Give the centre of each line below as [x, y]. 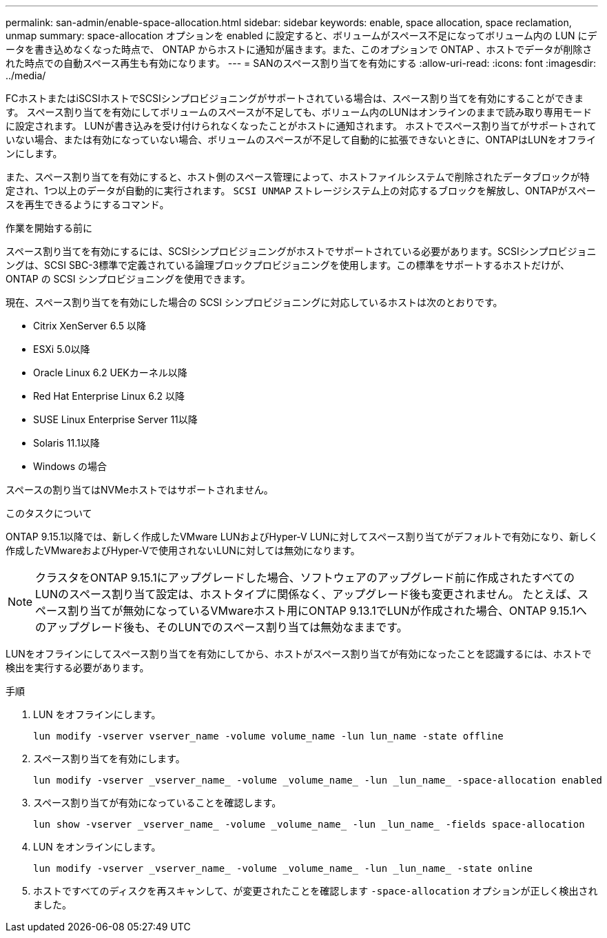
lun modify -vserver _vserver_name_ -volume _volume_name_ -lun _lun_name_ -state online [283, 868]
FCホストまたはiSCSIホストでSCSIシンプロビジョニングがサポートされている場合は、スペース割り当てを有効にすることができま [295, 98]
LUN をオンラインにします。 [97, 847]
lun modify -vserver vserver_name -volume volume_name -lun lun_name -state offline [268, 736]
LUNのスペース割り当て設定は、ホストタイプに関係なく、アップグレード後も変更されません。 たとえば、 [307, 594]
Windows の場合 [70, 466]
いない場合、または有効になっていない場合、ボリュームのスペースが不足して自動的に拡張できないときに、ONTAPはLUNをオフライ [301, 140]
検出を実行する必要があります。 [78, 667]
